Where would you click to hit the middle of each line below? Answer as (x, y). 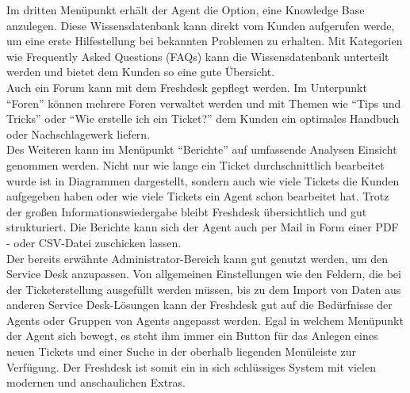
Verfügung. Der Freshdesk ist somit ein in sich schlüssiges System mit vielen (191, 366)
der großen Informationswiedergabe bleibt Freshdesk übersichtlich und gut (187, 211)
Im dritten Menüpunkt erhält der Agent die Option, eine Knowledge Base (186, 10)
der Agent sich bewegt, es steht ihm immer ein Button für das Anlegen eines (192, 336)
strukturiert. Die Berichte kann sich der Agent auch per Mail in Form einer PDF (203, 227)
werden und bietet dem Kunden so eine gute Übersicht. (141, 72)
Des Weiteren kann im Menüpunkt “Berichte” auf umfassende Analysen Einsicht (202, 149)
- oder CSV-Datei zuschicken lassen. (94, 242)
